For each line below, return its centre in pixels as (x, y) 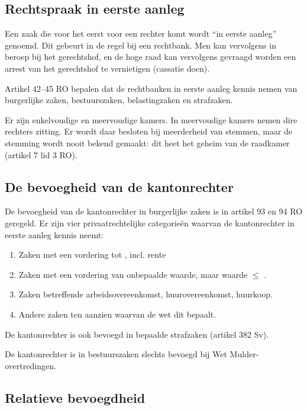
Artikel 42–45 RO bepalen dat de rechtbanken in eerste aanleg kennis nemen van (151, 88)
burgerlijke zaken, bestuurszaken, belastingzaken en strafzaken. (119, 100)
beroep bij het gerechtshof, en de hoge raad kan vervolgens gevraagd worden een (151, 57)
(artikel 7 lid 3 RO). (41, 154)
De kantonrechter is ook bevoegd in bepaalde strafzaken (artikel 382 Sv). (137, 334)
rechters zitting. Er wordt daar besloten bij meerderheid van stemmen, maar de (149, 131)
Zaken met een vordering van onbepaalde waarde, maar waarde (133, 274)
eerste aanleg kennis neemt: (54, 234)
